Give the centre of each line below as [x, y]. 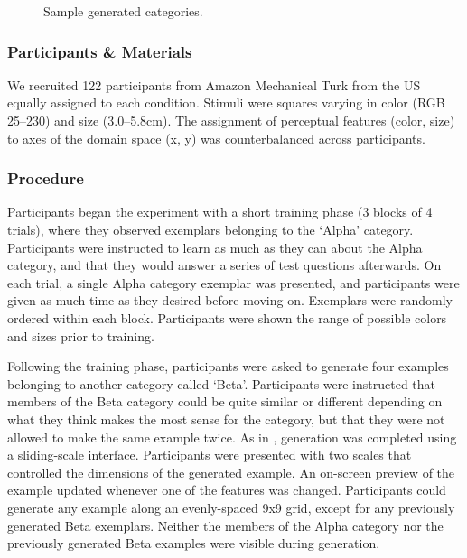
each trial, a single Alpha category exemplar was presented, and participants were [233, 282]
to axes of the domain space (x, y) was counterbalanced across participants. [216, 138]
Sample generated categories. [123, 11]
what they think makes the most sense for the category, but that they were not [226, 418]
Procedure [46, 178]
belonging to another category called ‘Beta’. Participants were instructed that [222, 383]
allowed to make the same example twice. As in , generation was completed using [232, 437]
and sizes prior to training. [81, 335]
